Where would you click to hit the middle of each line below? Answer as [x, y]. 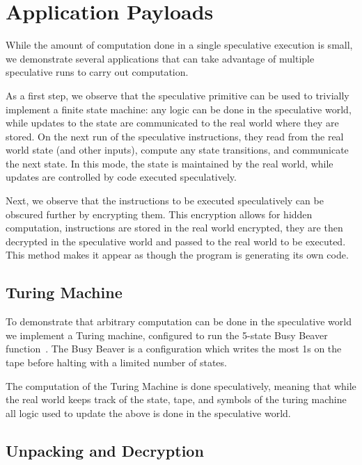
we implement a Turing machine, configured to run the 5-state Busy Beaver [167, 335]
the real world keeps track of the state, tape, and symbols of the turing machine [176, 399]
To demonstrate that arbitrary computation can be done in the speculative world [179, 321]
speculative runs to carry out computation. [97, 72]
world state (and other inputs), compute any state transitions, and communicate [177, 150]
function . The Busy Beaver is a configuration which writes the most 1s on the [174, 349]
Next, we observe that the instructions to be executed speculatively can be [165, 201]
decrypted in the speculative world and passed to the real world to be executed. [176, 241]
